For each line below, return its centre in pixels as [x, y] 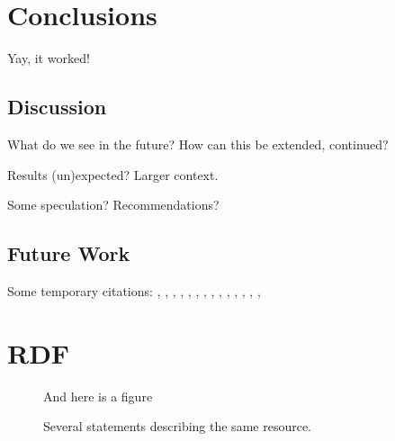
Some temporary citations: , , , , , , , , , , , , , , [134, 290]
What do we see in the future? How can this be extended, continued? [198, 144]
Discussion [57, 107]
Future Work [69, 253]
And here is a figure [98, 396]
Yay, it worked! [49, 58]
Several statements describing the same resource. [177, 426]
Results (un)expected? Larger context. [113, 174]
